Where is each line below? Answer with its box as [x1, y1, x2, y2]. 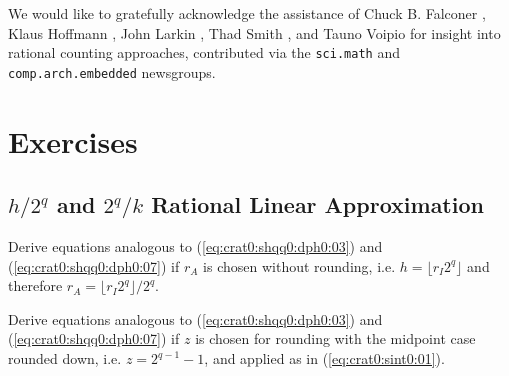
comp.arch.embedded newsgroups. [8, 61, 216, 82]
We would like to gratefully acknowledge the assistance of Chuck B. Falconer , [8, 3, 486, 23]
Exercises [8, 120, 138, 161]
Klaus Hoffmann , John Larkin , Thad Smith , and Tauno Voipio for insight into [8, 22, 501, 43]
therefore [8, 275, 63, 296]
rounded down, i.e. [8, 348, 122, 369]
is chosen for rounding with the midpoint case [195, 328, 476, 349]
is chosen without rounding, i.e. [203, 255, 396, 276]
